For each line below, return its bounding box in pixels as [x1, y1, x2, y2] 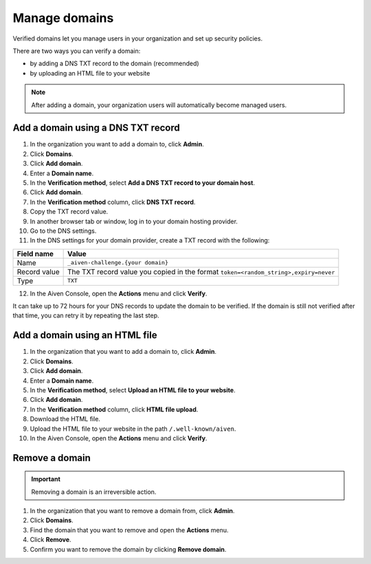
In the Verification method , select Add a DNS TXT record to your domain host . [30, 179, 256, 187]
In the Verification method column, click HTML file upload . [30, 405, 199, 414]
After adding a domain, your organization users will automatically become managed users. [31, 100, 287, 109]
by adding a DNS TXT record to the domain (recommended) [30, 59, 199, 68]
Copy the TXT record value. [30, 207, 109, 216]
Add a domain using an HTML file [12, 330, 157, 341]
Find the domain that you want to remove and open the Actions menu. [30, 526, 229, 534]
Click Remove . [30, 536, 71, 544]
